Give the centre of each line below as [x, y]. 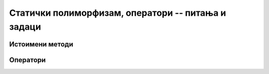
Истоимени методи [41, 44]
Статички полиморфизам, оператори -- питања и [118, 13]
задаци [25, 27]
